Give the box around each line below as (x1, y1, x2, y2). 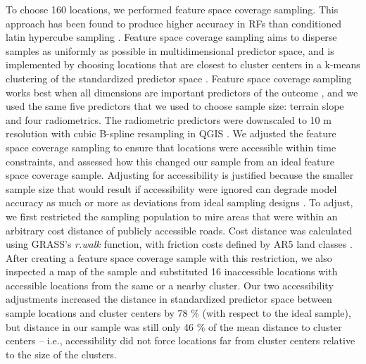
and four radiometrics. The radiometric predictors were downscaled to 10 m (6, 112, 332, 127)
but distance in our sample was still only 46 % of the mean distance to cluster (6, 319, 342, 334)
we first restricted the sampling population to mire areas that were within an (6, 208, 338, 223)
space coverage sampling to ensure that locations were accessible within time (6, 139, 336, 154)
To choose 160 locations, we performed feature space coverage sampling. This (6, 2, 339, 16)
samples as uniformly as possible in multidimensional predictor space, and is (6, 43, 334, 58)
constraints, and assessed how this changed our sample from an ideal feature (6, 153, 335, 168)
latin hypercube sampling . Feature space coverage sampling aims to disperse (6, 30, 337, 44)
